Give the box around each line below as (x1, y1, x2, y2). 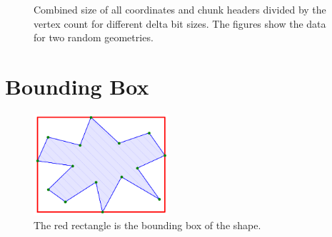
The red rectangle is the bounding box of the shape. (34, 218, 261, 233)
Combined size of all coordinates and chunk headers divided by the (34, 2, 326, 16)
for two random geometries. (34, 30, 154, 45)
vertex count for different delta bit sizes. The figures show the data (34, 16, 326, 31)
